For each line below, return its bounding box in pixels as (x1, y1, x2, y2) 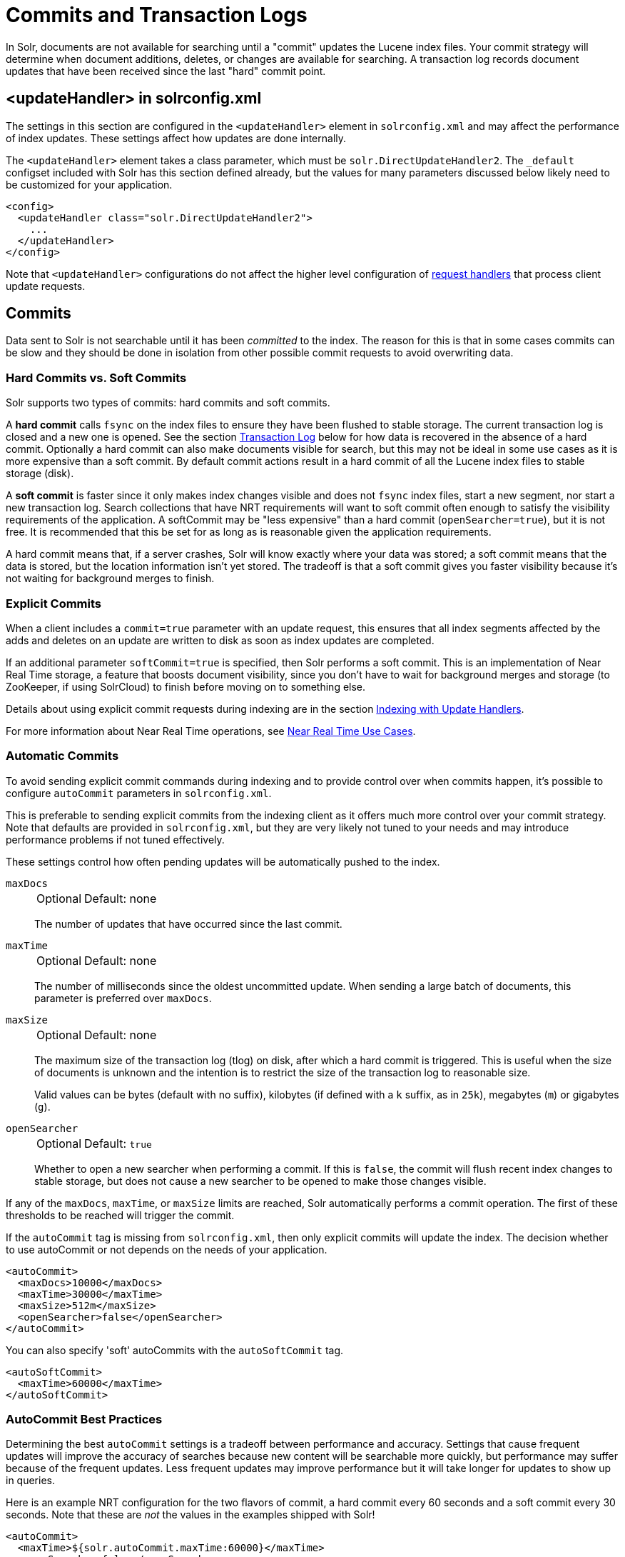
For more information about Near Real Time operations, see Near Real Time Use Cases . (6, 724, 416, 737)
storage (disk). (6, 467, 74, 480)
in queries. (6, 1474, 55, 1487)
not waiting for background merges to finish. (6, 572, 215, 585)
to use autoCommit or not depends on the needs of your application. (6, 1243, 327, 1256)
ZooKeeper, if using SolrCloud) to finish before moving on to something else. (6, 680, 366, 693)
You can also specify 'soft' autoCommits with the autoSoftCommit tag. (6, 1343, 344, 1356)
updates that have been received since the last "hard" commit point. (6, 64, 326, 77)
